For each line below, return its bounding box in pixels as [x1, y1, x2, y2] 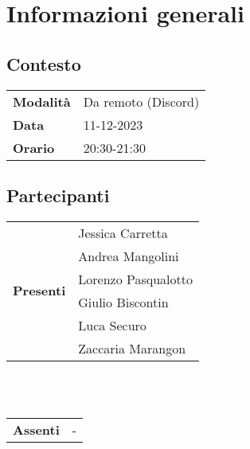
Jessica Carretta [78, 223, 168, 242]
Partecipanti [6, 182, 110, 207]
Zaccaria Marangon [78, 338, 186, 357]
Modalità [13, 92, 71, 111]
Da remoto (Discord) [83, 92, 200, 111]
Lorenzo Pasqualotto [78, 269, 193, 288]
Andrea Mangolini [78, 246, 179, 265]
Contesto [6, 51, 81, 76]
